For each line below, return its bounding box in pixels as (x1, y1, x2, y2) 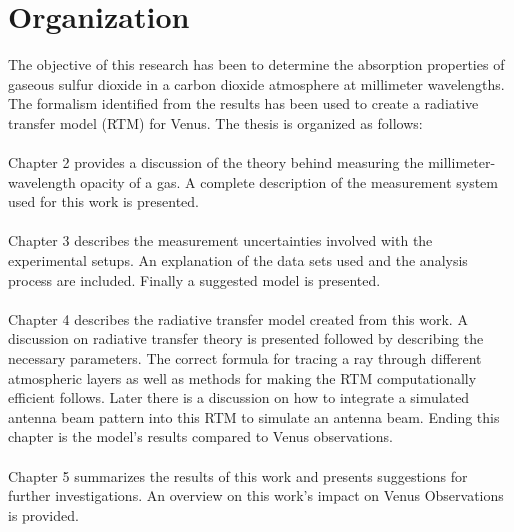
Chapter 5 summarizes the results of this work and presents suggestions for (8, 465, 468, 486)
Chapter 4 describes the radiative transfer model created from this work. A (8, 308, 468, 329)
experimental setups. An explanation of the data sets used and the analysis (8, 250, 468, 271)
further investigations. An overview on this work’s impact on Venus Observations (8, 485, 504, 506)
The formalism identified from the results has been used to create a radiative (8, 93, 479, 114)
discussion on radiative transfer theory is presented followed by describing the (8, 328, 484, 349)
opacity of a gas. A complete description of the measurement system (80, 171, 498, 192)
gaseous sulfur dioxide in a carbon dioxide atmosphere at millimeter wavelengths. (8, 73, 505, 94)
